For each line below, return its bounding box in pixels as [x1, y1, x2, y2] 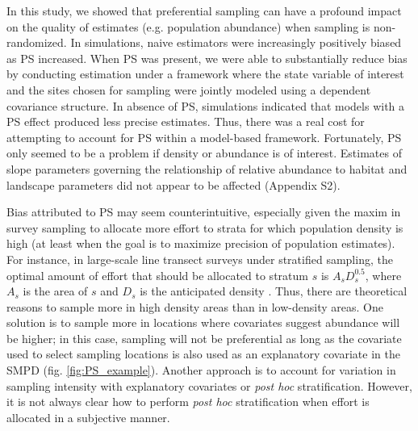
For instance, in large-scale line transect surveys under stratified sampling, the [6, 250, 393, 267]
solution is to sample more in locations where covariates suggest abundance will [6, 314, 400, 331]
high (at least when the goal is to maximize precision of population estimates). [6, 235, 395, 252]
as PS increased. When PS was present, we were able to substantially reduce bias [6, 49, 408, 66]
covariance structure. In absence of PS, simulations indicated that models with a [6, 97, 405, 114]
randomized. [6, 34, 67, 51]
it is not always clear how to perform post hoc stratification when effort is [6, 393, 370, 410]
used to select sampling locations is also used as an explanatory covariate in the [6, 345, 400, 362]
